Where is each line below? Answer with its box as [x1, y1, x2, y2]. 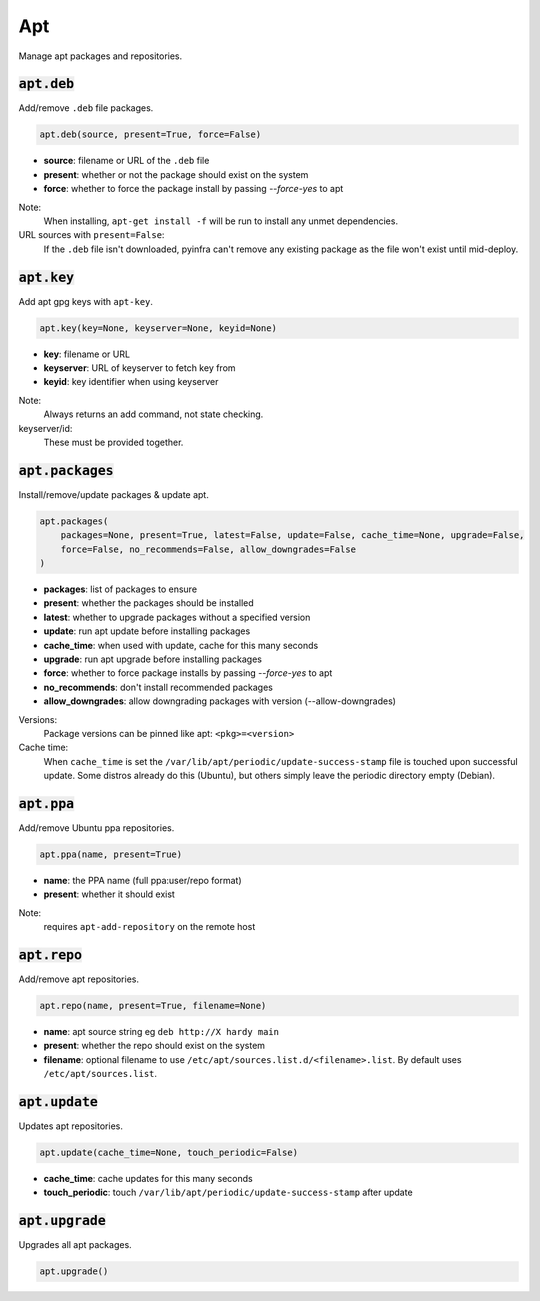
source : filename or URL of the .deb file [43, 155, 210, 167]
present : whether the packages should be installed [43, 597, 254, 609]
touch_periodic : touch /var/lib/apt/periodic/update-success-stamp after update [43, 1186, 414, 1199]
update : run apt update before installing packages [43, 625, 251, 637]
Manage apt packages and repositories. [18, 50, 183, 62]
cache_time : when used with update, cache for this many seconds [43, 639, 319, 651]
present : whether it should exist [43, 888, 175, 900]
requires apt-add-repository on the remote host [43, 921, 256, 933]
